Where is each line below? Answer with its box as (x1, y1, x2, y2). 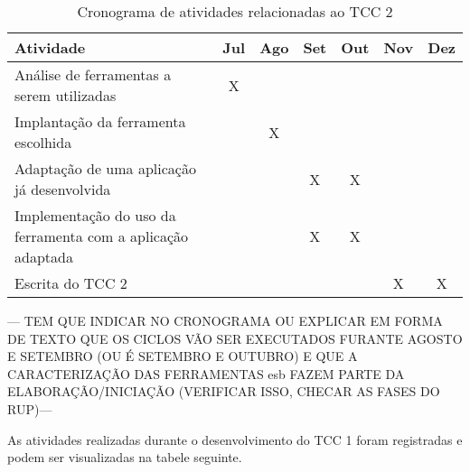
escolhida (14, 132, 72, 153)
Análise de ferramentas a (14, 64, 172, 85)
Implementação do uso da (14, 205, 176, 226)
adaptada (14, 246, 73, 267)
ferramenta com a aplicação (14, 226, 189, 246)
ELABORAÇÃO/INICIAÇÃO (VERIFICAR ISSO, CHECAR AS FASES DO (7, 382, 440, 401)
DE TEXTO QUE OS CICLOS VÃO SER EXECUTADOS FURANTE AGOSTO (7, 329, 463, 347)
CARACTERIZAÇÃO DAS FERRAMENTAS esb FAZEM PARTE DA (7, 364, 405, 383)
